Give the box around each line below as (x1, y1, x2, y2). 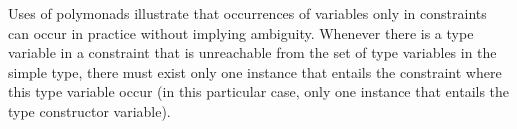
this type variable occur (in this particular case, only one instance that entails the (8, 81, 510, 102)
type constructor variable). (8, 100, 171, 121)
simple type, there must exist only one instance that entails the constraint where (8, 61, 502, 82)
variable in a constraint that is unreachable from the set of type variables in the (8, 42, 497, 63)
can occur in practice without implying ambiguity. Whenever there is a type (8, 22, 474, 43)
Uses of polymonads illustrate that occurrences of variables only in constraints (8, 3, 487, 23)
